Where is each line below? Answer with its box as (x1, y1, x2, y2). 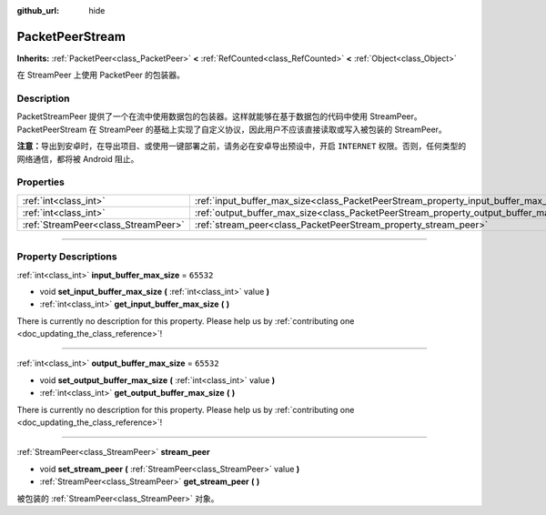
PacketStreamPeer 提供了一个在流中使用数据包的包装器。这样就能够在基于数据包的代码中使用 (16, 111, 369, 122)
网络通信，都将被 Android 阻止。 (16, 153, 139, 164)
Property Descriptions (16, 250, 117, 263)
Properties (16, 176, 66, 188)
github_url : (16, 5, 59, 15)
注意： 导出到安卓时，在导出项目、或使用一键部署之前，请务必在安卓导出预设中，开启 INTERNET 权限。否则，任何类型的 (16, 141, 467, 152)
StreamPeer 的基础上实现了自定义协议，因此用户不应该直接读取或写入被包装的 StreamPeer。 (98, 124, 448, 135)
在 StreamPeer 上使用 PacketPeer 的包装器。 (16, 69, 186, 81)
